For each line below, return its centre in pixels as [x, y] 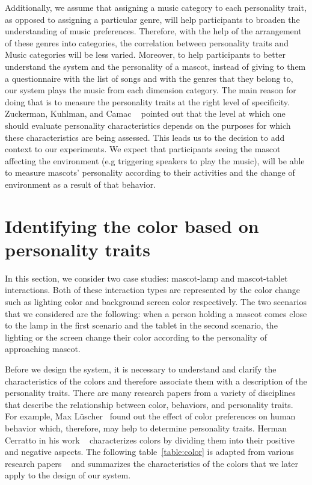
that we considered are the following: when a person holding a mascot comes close [156, 313]
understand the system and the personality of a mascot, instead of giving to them [155, 66]
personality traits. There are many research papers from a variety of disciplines [150, 393]
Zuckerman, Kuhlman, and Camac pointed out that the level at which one [145, 113]
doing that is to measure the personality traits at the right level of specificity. [147, 101]
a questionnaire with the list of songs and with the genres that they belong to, [149, 78]
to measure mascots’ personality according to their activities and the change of [150, 172]
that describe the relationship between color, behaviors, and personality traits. [149, 404]
